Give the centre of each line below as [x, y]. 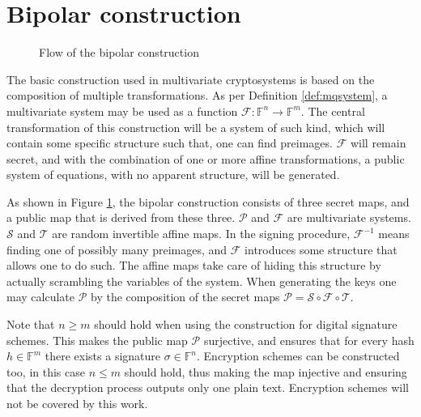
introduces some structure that [321, 249]
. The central [333, 111]
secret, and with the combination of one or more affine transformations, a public [206, 158]
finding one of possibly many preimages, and [117, 249]
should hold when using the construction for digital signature [246, 324]
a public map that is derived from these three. [121, 217]
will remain [378, 143]
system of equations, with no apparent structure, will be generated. [173, 174]
